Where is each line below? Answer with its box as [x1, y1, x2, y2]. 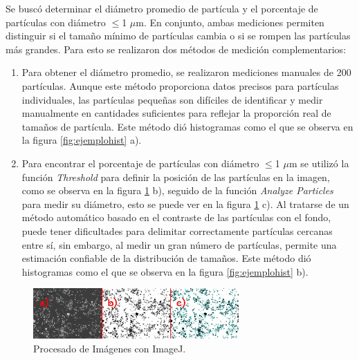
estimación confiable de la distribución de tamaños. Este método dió [21, 251, 311, 265]
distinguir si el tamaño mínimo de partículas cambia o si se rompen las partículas [6, 28, 351, 43]
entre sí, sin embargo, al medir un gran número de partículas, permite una [21, 237, 337, 252]
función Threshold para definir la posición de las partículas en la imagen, [21, 169, 330, 184]
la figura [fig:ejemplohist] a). [21, 133, 142, 147]
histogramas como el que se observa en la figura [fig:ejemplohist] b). [21, 264, 309, 278]
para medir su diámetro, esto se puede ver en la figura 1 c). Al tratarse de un [21, 196, 349, 211]
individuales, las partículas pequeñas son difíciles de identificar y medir [21, 92, 323, 106]
